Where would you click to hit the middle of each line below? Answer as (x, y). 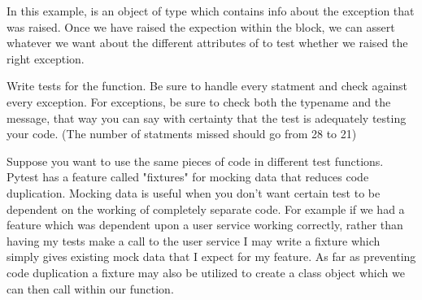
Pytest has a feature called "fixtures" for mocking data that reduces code (188, 177)
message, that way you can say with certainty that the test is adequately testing (207, 117)
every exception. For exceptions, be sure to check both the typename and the (199, 101)
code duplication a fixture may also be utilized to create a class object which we (206, 272)
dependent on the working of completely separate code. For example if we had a (206, 209)
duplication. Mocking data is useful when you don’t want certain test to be (194, 192)
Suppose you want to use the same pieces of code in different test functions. (195, 161)
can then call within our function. (90, 288)
